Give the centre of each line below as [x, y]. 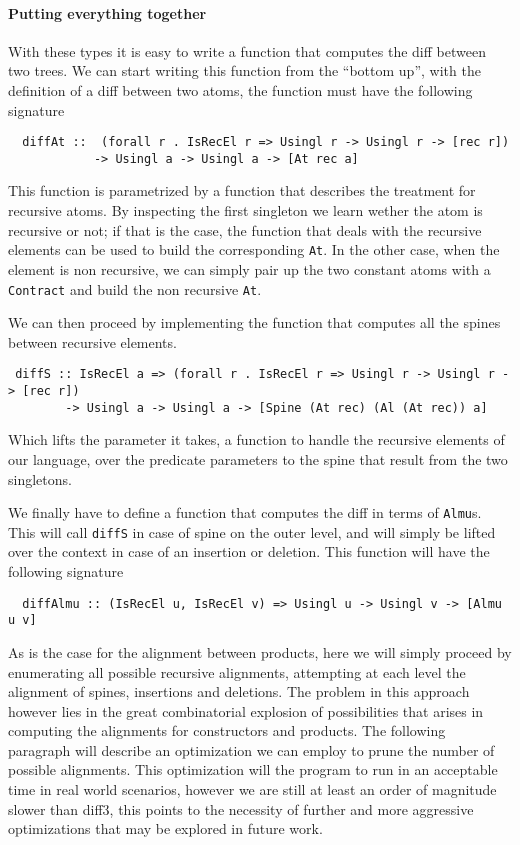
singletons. [40, 478]
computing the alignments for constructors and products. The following [227, 730]
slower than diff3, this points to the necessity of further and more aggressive [241, 808]
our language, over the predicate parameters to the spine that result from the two [258, 458]
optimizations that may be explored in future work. [165, 828]
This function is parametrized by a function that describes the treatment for [242, 190]
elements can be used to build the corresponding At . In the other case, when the [254, 249]
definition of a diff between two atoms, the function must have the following [240, 89]
